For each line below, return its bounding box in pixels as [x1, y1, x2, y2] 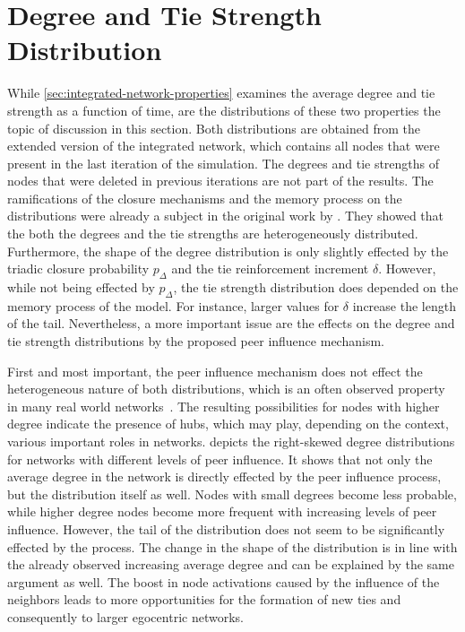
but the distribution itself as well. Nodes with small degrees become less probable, [7, 484, 457, 503]
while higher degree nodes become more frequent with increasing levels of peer [7, 502, 437, 521]
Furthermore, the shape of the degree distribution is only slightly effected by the [7, 241, 449, 260]
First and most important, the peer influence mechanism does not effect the [7, 361, 423, 380]
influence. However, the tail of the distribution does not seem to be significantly [7, 519, 445, 538]
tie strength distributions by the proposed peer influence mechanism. [7, 332, 384, 351]
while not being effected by [7, 278, 155, 297]
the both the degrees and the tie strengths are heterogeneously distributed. [7, 224, 418, 243]
